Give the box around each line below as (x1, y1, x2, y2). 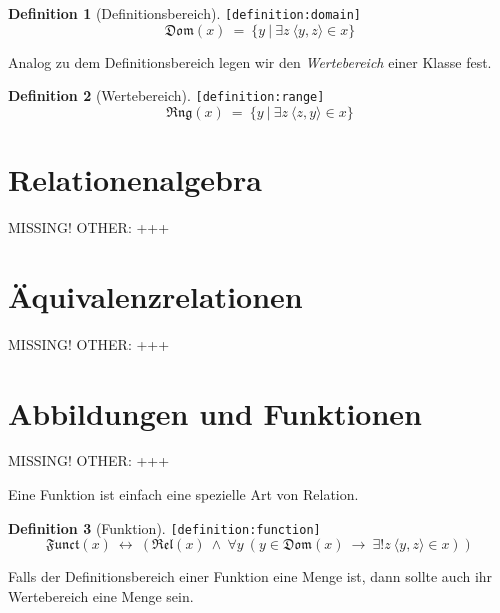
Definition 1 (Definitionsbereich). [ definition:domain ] (8, 3, 361, 23)
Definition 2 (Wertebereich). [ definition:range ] (8, 85, 325, 106)
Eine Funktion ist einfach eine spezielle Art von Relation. (8, 484, 359, 505)
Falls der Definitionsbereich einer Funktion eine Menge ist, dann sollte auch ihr (8, 566, 493, 587)
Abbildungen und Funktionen (8, 392, 422, 433)
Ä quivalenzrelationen (8, 275, 303, 316)
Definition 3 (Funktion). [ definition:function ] (8, 517, 321, 538)
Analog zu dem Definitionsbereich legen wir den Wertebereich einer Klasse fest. (8, 51, 492, 72)
